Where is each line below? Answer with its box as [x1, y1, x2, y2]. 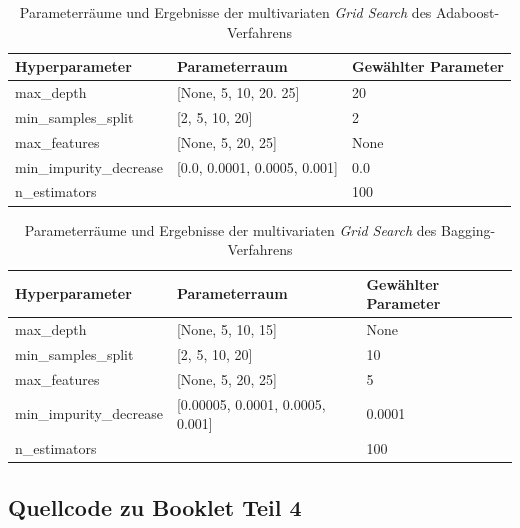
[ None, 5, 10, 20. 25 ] [176, 82, 300, 103]
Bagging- [440, 219, 496, 240]
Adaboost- [436, 2, 500, 22]
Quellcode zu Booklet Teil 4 [8, 491, 302, 522]
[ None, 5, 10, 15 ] [176, 319, 277, 340]
